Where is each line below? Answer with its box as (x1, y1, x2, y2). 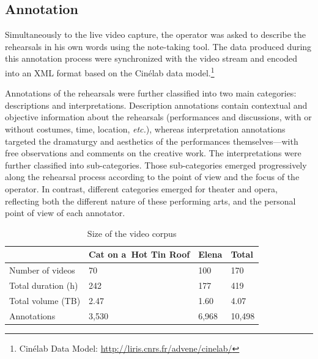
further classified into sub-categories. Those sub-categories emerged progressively (5, 158, 307, 171)
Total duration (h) (9, 279, 78, 292)
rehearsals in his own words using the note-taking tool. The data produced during (5, 40, 312, 53)
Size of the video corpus (87, 227, 177, 239)
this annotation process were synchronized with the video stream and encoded (5, 52, 298, 65)
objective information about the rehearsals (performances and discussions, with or (5, 111, 312, 123)
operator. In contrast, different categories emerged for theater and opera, (5, 182, 278, 195)
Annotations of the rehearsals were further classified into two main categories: (5, 87, 297, 100)
